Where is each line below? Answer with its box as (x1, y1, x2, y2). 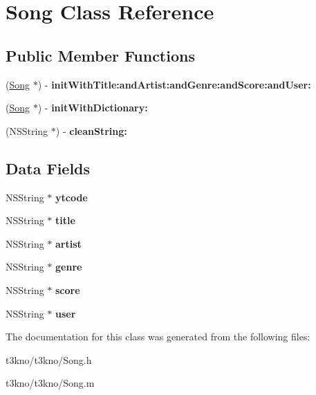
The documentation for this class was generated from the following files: (6, 329, 310, 344)
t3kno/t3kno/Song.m (6, 376, 95, 390)
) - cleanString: (55, 123, 127, 138)
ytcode (55, 190, 88, 204)
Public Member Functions (6, 44, 195, 66)
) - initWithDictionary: (37, 100, 148, 115)
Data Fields (6, 157, 91, 178)
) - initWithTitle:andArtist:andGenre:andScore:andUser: (37, 77, 311, 91)
